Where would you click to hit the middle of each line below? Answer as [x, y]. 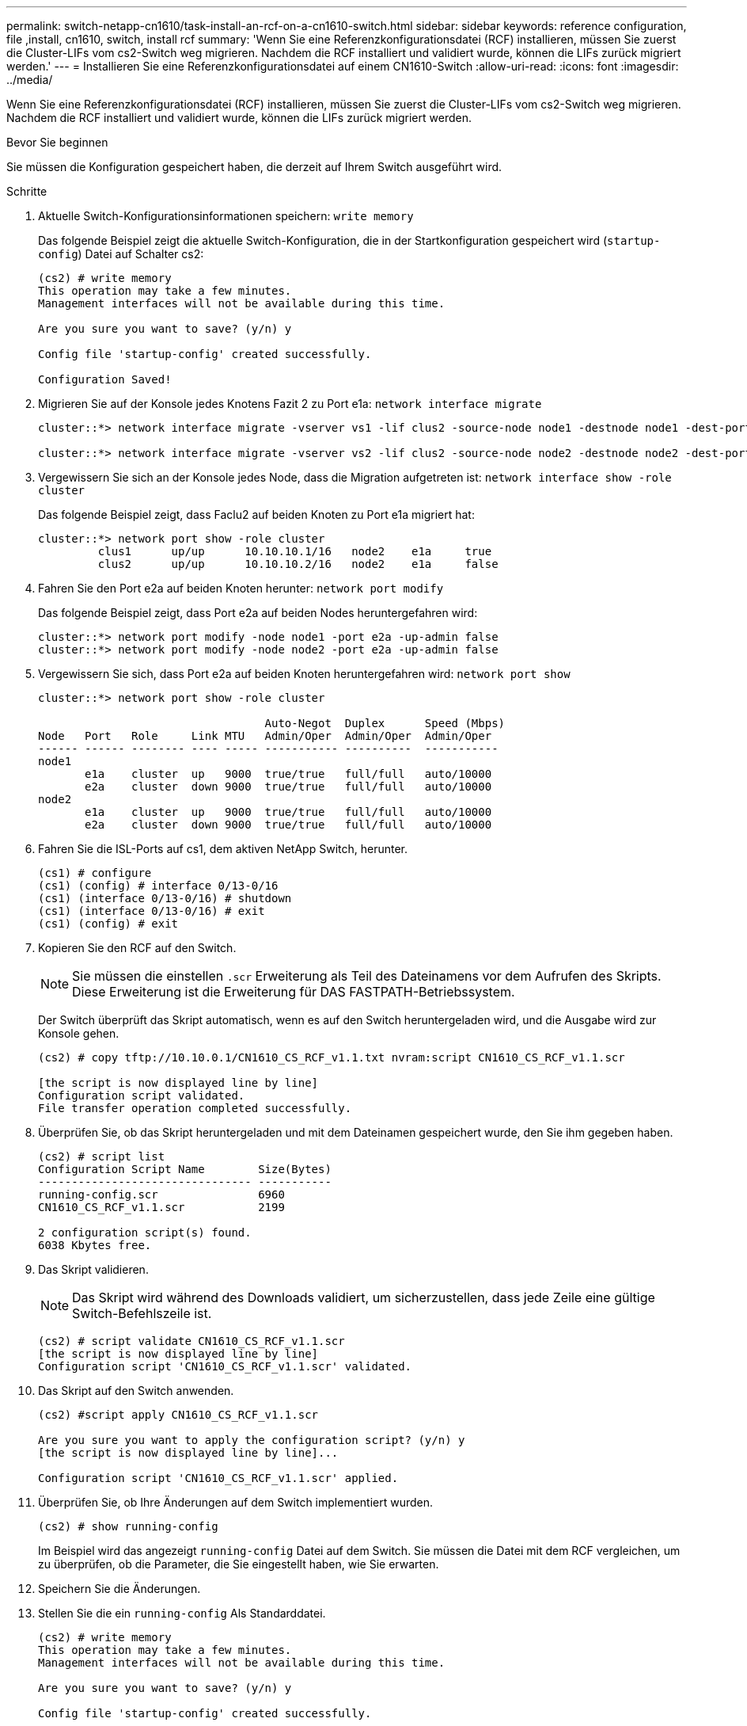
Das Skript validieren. [93, 1269]
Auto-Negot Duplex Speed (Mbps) [385, 723]
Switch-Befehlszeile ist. [142, 1313]
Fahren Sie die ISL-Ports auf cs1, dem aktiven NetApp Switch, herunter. [223, 849]
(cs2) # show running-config [128, 1526]
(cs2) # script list [102, 1156]
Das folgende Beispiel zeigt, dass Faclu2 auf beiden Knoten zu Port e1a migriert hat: [256, 514]
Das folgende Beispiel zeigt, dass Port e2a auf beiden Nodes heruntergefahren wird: [258, 613]
